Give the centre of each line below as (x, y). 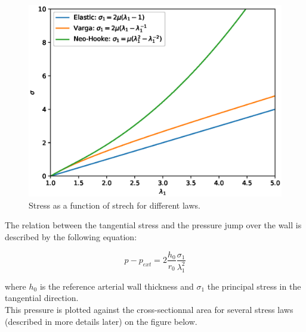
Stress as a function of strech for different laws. (115, 205)
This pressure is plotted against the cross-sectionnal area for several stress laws (149, 309)
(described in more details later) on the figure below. (101, 321)
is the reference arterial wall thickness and (117, 286)
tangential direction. (42, 298)
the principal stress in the (254, 286)
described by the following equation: (71, 236)
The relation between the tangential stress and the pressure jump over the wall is (153, 225)
